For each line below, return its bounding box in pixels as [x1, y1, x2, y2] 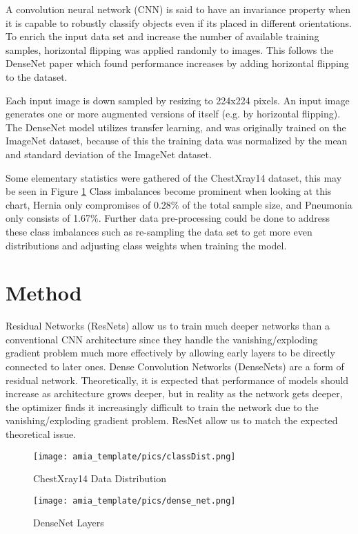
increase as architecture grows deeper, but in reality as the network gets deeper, [6, 386, 343, 401]
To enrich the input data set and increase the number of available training [6, 29, 319, 44]
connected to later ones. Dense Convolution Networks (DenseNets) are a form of [6, 359, 344, 373]
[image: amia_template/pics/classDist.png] [33, 451, 236, 461]
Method [6, 278, 82, 307]
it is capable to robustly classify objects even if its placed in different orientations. [6, 15, 352, 30]
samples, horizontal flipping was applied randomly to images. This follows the [6, 42, 334, 57]
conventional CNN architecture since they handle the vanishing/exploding [6, 332, 318, 346]
